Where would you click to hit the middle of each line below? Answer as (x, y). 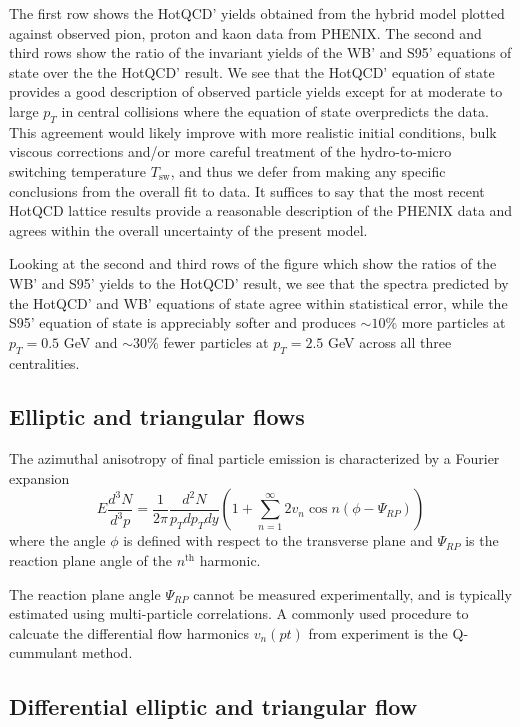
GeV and (90, 341)
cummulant (43, 652)
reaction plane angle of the (90, 560)
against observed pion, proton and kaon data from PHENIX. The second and (245, 32)
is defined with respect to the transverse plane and (278, 540)
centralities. (44, 362)
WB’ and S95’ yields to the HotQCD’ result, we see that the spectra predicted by (259, 282)
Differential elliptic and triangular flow (213, 706)
